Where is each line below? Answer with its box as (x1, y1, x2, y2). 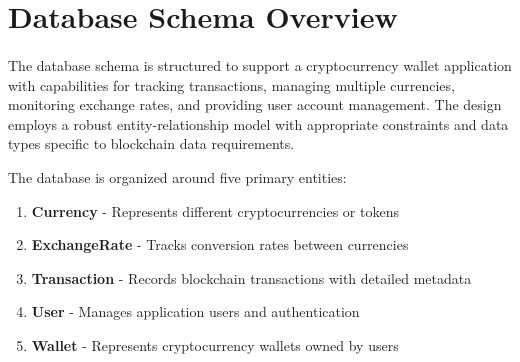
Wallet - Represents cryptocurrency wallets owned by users (31, 334, 399, 355)
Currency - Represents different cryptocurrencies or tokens (31, 200, 399, 221)
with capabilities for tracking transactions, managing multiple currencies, (8, 74, 455, 95)
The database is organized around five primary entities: (8, 166, 347, 187)
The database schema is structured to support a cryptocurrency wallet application (8, 54, 512, 75)
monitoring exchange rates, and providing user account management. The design (8, 94, 502, 115)
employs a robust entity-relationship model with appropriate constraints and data (8, 113, 509, 134)
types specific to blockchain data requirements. (8, 133, 295, 154)
